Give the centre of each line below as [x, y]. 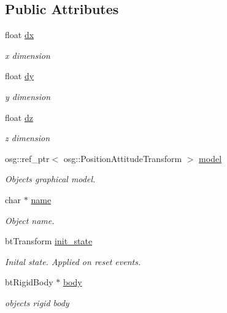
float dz [19, 117]
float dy [20, 76]
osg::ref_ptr [27, 158]
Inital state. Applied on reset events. [73, 261]
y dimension [28, 96]
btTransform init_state [49, 241]
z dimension [27, 138]
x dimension [28, 55]
